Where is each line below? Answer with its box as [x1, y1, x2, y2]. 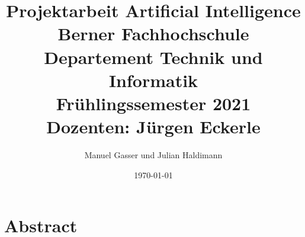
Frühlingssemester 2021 [56, 91, 251, 115]
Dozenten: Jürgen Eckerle [46, 114, 261, 139]
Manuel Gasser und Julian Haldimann [84, 149, 223, 161]
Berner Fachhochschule [57, 21, 249, 46]
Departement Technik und [44, 44, 263, 69]
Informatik [108, 68, 198, 92]
